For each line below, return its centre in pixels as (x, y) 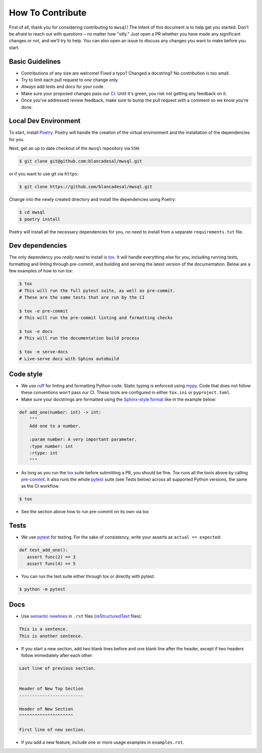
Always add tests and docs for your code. (63, 87)
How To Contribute (48, 13)
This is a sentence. (43, 629)
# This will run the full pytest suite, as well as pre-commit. (97, 290)
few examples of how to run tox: (41, 271)
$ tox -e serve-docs (43, 352)
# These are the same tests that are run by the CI (82, 297)
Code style (26, 374)
